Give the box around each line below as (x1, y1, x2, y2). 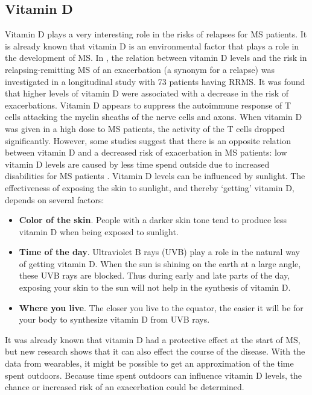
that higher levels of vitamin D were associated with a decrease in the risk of (5, 87, 289, 100)
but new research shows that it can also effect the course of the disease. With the (5, 345, 305, 358)
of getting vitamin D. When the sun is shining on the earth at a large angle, (19, 257, 301, 270)
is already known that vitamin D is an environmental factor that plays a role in (5, 39, 299, 52)
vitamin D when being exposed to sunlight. (19, 225, 179, 238)
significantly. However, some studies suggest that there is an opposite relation (5, 134, 291, 147)
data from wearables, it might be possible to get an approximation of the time (5, 357, 294, 370)
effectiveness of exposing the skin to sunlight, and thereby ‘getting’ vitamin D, (5, 181, 294, 194)
